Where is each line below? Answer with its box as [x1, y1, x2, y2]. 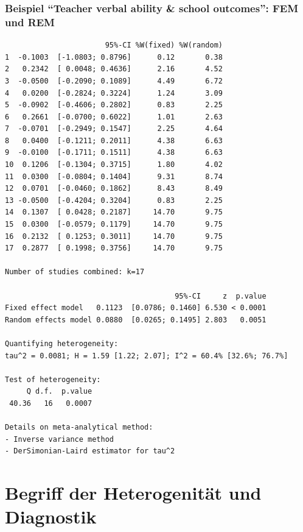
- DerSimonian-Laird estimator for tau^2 [5, 447, 175, 456]
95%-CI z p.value [175, 291, 266, 300]
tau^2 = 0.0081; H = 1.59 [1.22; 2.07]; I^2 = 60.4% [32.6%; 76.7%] [5, 351, 288, 360]
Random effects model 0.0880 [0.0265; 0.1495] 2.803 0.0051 [5, 315, 266, 324]
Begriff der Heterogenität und [5, 480, 262, 505]
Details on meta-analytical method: [5, 423, 153, 432]
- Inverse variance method [5, 434, 114, 444]
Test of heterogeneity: [5, 375, 101, 384]
